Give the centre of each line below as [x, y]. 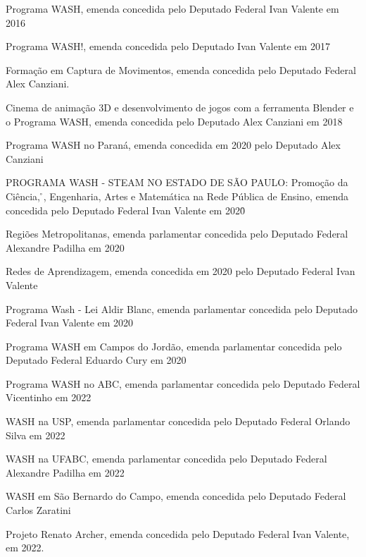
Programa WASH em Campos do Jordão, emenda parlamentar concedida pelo [174, 346]
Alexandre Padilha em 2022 [65, 472]
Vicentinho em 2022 [49, 397]
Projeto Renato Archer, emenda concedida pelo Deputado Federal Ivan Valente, [178, 533]
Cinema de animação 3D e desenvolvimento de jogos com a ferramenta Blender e [180, 107]
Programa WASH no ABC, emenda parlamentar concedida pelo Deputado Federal [183, 383]
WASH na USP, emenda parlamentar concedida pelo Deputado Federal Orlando [178, 421]
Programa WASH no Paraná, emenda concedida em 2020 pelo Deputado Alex [173, 145]
